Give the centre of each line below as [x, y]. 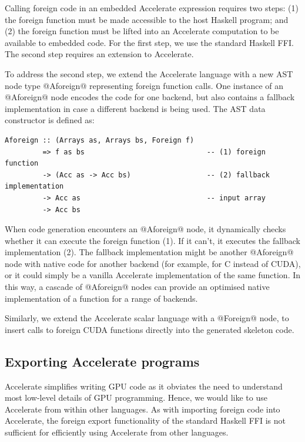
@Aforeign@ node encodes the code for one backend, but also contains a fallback [150, 97]
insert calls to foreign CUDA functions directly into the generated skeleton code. [150, 329]
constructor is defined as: [50, 120]
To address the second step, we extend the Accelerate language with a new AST [149, 73]
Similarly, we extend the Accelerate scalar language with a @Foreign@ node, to [147, 318]
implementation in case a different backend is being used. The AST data [135, 108]
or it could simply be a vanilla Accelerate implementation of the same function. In [153, 275]
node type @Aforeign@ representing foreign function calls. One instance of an [144, 85]
